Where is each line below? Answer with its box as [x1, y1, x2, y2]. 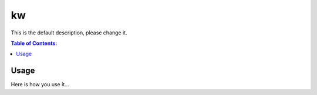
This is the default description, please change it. [11, 29, 127, 36]
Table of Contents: [11, 40, 58, 47]
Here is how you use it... [11, 81, 70, 88]
